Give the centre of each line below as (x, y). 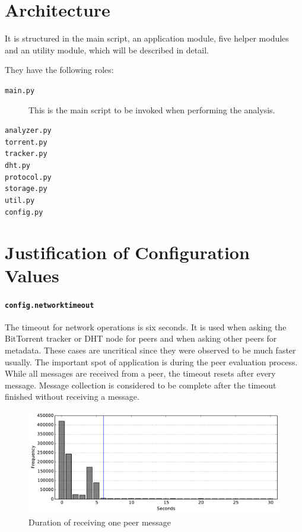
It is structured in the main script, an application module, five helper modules (147, 38)
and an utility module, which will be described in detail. (107, 50)
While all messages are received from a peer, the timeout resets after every (140, 373)
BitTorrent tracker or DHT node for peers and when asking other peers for (141, 338)
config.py (24, 212)
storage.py (26, 189)
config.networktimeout (50, 305)
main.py (20, 90)
